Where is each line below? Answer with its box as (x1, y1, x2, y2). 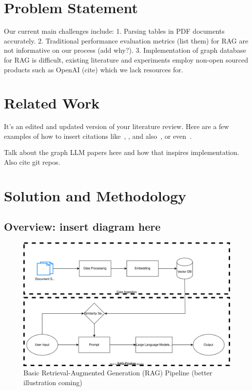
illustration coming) (23, 377, 82, 387)
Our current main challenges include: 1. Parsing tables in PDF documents (4, 26, 225, 36)
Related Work (4, 93, 100, 113)
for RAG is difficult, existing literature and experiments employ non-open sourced (4, 54, 248, 65)
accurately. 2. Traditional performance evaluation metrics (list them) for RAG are (4, 35, 249, 45)
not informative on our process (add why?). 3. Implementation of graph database (4, 45, 246, 55)
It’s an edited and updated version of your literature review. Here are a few (4, 121, 229, 131)
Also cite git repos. (4, 157, 60, 167)
